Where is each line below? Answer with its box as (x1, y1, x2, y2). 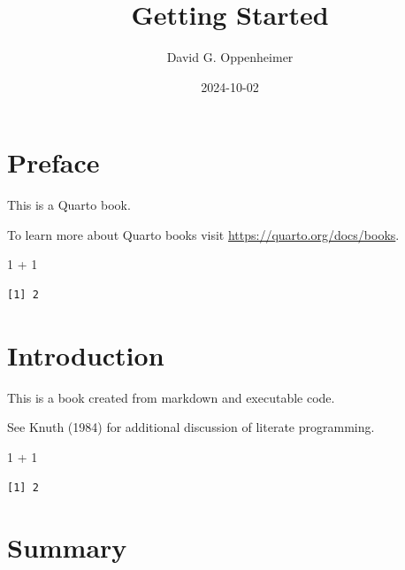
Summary (7, 529, 127, 566)
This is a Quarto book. (7, 196, 131, 214)
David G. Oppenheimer (166, 48, 294, 66)
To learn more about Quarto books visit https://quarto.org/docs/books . (7, 225, 400, 243)
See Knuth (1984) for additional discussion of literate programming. (7, 418, 375, 436)
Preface (7, 144, 100, 181)
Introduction (7, 336, 164, 373)
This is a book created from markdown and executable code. (7, 388, 335, 406)
